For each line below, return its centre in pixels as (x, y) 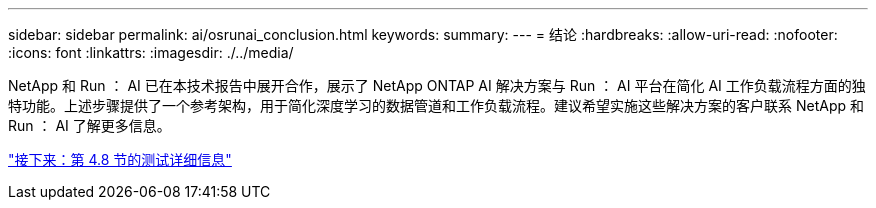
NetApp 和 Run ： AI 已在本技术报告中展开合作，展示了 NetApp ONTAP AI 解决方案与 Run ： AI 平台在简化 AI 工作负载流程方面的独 (437, 85)
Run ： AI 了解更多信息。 (89, 125)
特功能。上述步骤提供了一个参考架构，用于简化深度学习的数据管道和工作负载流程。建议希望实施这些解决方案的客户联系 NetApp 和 (436, 105)
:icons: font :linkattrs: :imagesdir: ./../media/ (151, 52)
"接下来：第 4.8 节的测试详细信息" (120, 159)
